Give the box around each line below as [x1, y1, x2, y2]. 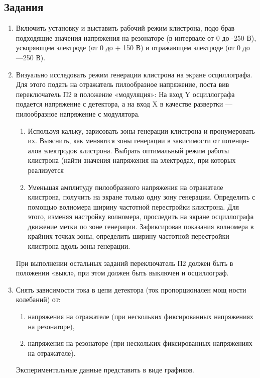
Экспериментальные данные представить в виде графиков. [16, 364, 194, 375]
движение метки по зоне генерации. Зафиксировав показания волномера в [28, 221, 254, 231]
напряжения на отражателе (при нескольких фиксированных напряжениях [28, 311, 253, 322]
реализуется [28, 164, 64, 175]
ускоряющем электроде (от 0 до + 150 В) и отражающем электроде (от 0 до [16, 42, 250, 53]
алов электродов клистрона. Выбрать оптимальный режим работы [28, 145, 229, 155]
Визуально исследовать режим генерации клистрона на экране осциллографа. [16, 69, 252, 79]
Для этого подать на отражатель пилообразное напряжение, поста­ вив [16, 79, 229, 89]
